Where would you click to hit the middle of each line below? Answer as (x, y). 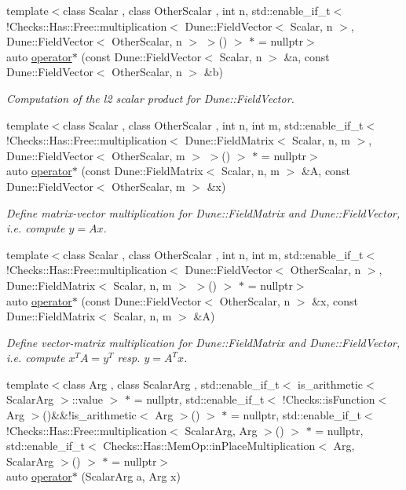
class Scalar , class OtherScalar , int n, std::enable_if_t (197, 10)
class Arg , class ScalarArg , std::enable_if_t (171, 384)
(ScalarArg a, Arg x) (131, 476)
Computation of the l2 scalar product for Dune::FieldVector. (150, 98)
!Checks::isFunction (329, 399)
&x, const (335, 300)
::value (87, 399)
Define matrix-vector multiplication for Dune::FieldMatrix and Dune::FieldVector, (203, 212)
